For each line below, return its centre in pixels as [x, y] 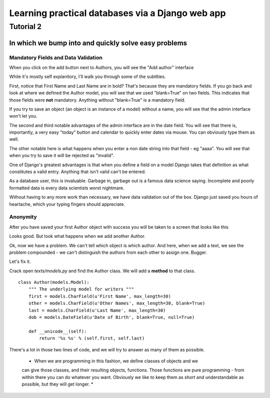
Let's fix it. [20, 262]
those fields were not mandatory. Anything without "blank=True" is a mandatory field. [97, 100]
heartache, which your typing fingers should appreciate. [67, 204]
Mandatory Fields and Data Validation [56, 58]
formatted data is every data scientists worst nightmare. [67, 188]
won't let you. [23, 116]
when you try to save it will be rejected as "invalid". [62, 156]
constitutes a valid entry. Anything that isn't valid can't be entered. [77, 172]
